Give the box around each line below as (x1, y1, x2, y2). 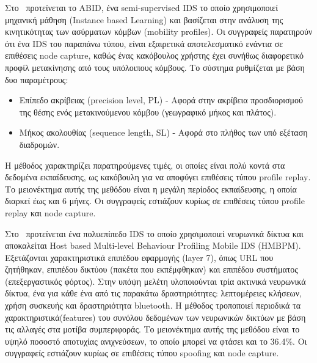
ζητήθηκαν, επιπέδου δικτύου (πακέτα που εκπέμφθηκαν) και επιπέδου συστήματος (5, 263, 298, 276)
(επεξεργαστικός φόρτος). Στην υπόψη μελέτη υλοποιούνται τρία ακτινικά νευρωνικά (5, 274, 306, 287)
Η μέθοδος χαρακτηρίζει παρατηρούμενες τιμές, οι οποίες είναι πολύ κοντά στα (5, 158, 285, 171)
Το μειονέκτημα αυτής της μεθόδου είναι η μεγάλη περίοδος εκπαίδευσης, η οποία (5, 182, 297, 195)
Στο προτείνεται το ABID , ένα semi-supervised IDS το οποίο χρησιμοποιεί (5, 1, 278, 13)
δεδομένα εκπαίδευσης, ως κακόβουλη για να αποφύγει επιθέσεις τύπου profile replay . (5, 170, 311, 183)
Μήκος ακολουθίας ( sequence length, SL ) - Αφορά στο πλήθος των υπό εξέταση (19, 126, 308, 139)
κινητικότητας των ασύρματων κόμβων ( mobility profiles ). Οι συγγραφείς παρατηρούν (5, 25, 313, 38)
